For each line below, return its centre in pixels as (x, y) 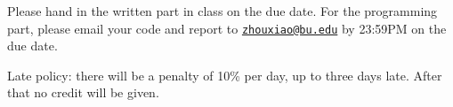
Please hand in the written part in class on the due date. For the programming (222, 11)
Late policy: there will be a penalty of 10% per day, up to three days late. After (225, 75)
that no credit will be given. (83, 92)
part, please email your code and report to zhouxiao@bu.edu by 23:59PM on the (227, 28)
